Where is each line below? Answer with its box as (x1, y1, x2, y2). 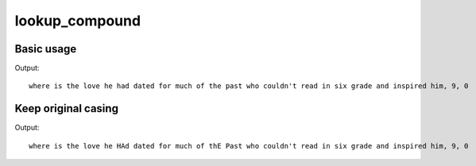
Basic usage (14, 42, 77, 56)
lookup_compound (14, 12, 141, 29)
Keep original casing (14, 102, 119, 115)
